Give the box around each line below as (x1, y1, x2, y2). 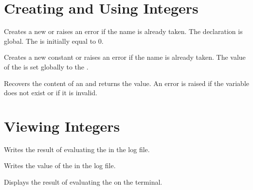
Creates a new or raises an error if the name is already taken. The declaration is (4, 26, 243, 36)
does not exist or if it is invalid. (4, 87, 97, 98)
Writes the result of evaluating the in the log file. (4, 144, 150, 154)
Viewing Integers (4, 116, 120, 136)
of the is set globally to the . (4, 61, 89, 71)
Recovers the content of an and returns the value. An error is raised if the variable (4, 78, 250, 88)
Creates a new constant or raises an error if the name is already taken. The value (4, 52, 246, 62)
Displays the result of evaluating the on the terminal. (4, 177, 163, 187)
